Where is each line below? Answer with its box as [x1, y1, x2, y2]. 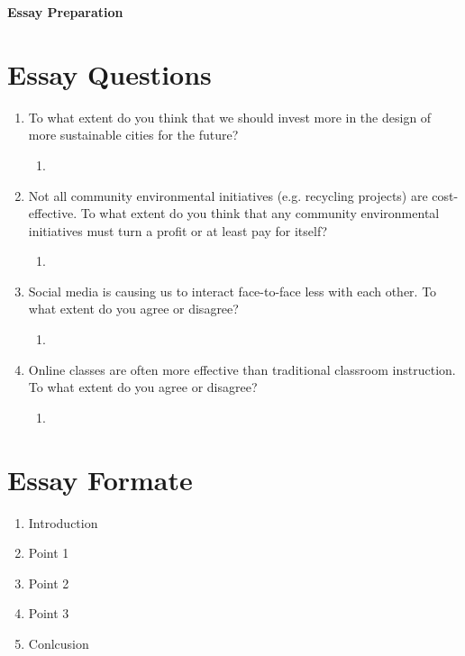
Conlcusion [28, 633, 89, 652]
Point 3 [28, 604, 69, 623]
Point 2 [28, 573, 69, 592]
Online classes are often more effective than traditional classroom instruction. [28, 360, 456, 378]
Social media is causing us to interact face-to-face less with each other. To [28, 281, 437, 300]
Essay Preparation [7, 3, 123, 21]
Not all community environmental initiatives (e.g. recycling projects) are [28, 186, 428, 205]
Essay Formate [7, 460, 193, 497]
